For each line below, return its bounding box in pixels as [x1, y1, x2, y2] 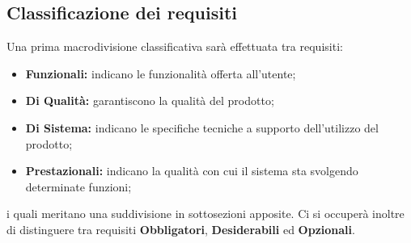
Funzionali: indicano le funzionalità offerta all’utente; [25, 65, 296, 82]
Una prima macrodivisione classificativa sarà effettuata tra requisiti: [6, 38, 343, 55]
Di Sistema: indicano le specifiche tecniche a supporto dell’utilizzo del [25, 119, 379, 136]
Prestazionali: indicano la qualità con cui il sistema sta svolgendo [25, 162, 358, 179]
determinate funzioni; [25, 178, 132, 195]
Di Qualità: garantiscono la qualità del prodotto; [25, 92, 274, 109]
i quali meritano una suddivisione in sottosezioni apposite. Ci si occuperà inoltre [6, 205, 405, 222]
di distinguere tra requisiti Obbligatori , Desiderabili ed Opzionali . [6, 220, 355, 237]
